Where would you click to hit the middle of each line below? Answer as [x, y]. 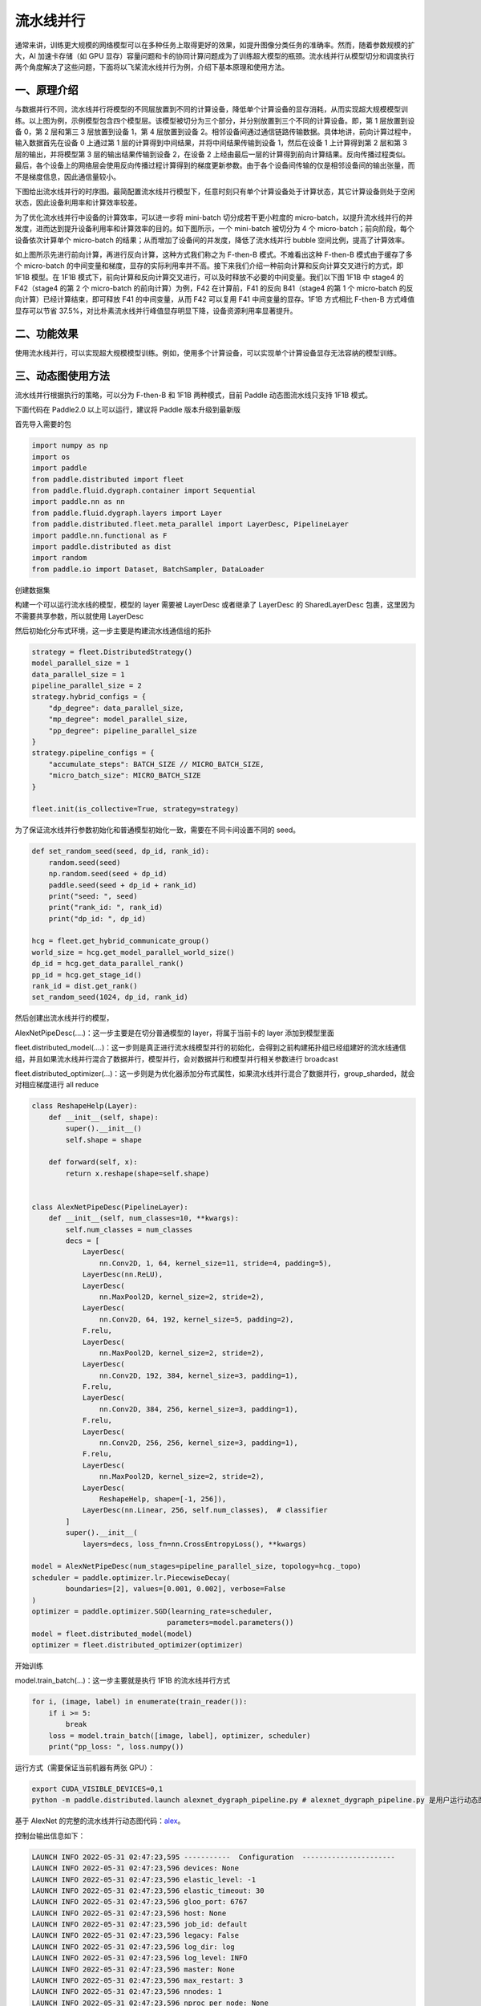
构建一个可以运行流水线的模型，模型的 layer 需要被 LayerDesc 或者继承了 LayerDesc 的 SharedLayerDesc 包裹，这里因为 [215, 605]
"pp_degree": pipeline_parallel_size [123, 731]
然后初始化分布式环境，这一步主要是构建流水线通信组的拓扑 [113, 631]
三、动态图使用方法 [62, 376]
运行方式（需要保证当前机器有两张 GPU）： [85, 1767]
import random [59, 558]
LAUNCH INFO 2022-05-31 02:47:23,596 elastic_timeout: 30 [148, 1890]
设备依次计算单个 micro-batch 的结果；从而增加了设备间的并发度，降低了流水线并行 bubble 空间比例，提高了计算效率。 [212, 240]
